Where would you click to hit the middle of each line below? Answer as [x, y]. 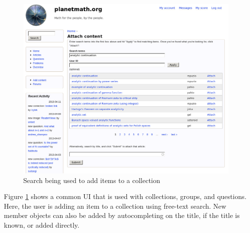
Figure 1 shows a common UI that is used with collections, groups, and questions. [125, 196]
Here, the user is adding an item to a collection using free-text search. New [115, 206]
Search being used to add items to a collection [92, 180]
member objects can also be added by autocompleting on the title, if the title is [122, 215]
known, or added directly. [42, 225]
